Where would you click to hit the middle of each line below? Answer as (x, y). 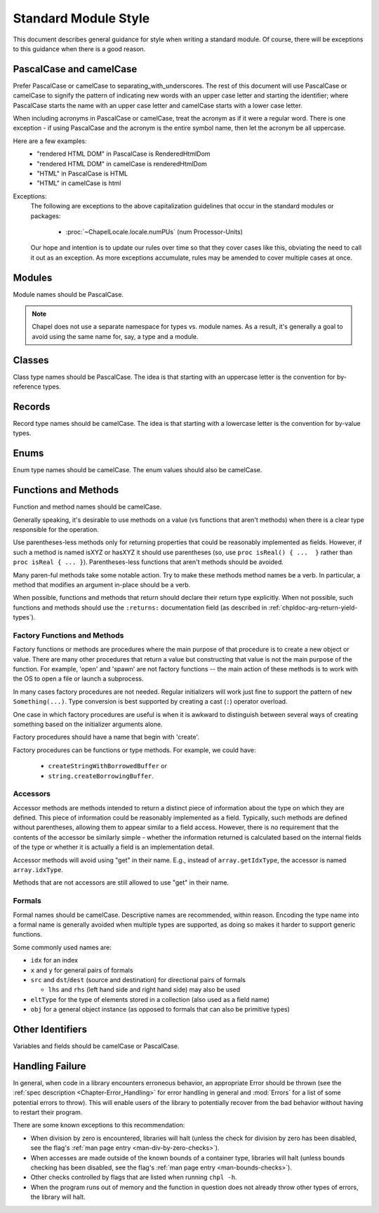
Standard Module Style (81, 18)
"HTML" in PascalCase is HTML (82, 173)
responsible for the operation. (56, 529)
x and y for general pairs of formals (82, 970)
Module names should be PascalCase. (68, 294)
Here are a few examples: (50, 141)
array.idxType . (38, 870)
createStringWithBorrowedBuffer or (108, 766)
